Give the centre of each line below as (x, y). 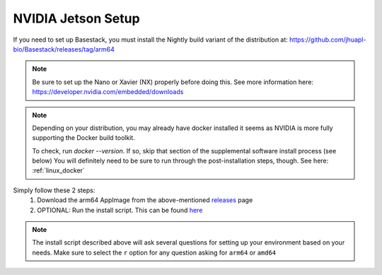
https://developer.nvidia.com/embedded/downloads (108, 92)
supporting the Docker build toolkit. (84, 138)
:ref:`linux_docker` (58, 170)
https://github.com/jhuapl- (328, 40)
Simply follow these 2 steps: (54, 190)
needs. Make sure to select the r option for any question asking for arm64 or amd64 (154, 252)
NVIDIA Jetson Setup (77, 18)
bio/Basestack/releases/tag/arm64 (64, 49)
